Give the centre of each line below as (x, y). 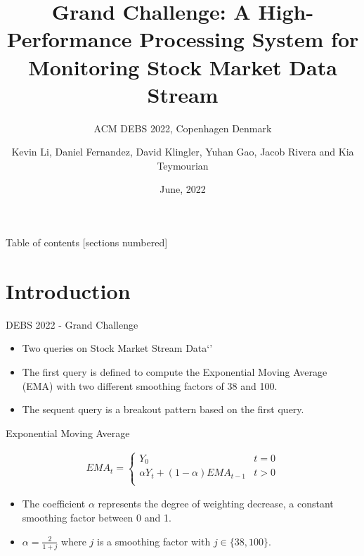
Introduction (68, 290)
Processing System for (249, 39)
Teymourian (183, 165)
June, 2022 (183, 189)
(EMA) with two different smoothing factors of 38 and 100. (150, 385)
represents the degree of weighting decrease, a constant (216, 504)
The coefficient (54, 504)
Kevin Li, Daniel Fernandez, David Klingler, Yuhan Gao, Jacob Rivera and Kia (183, 152)
